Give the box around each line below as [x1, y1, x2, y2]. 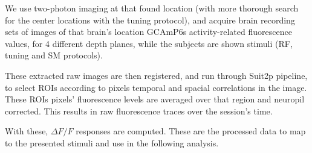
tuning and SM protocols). [5, 49, 103, 61]
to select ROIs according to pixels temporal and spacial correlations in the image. [5, 81, 307, 93]
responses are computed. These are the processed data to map [76, 125, 306, 137]
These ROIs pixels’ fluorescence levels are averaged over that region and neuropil [5, 93, 305, 105]
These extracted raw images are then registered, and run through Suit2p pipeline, [5, 69, 308, 81]
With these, [5, 125, 48, 137]
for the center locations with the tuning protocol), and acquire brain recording [5, 13, 295, 26]
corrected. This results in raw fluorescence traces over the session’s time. [5, 104, 273, 117]
